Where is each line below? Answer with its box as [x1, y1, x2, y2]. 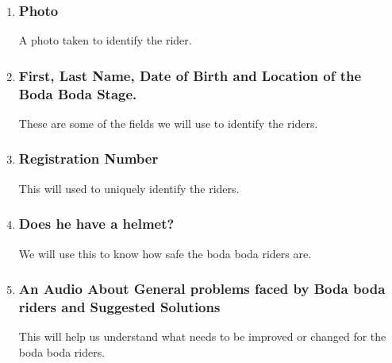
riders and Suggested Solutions [18, 297, 221, 317]
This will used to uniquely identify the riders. [18, 180, 240, 196]
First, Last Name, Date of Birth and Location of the [18, 65, 362, 85]
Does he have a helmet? [18, 214, 175, 234]
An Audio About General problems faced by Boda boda [18, 279, 386, 299]
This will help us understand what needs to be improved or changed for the [18, 328, 386, 345]
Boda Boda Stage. [18, 83, 137, 103]
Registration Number [18, 149, 159, 168]
